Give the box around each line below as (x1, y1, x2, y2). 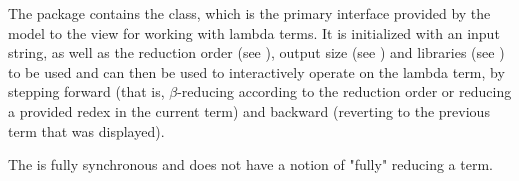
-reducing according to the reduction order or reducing (177, 81, 512, 102)
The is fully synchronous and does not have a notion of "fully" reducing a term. (8, 154, 493, 175)
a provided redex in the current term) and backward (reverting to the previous (8, 100, 490, 121)
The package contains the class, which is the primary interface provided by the (8, 3, 491, 23)
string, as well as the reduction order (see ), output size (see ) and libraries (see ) (8, 42, 505, 63)
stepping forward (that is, (8, 81, 165, 102)
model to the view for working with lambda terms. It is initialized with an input (8, 22, 500, 43)
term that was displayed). (8, 120, 165, 141)
